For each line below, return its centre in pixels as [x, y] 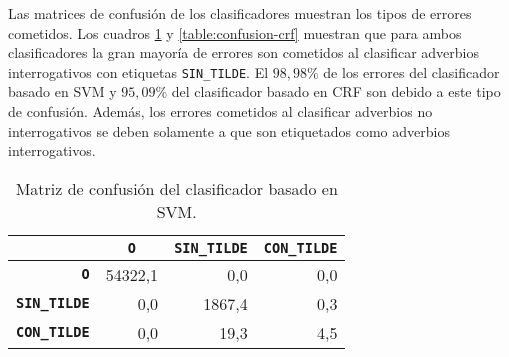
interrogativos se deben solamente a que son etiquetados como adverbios [229, 130]
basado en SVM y [62, 91]
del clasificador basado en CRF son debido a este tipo [336, 91]
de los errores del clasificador [411, 71]
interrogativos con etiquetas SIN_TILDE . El [138, 71]
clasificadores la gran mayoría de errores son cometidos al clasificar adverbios [243, 52]
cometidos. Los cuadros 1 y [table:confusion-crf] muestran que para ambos [235, 32]
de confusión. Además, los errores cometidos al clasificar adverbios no [220, 111]
